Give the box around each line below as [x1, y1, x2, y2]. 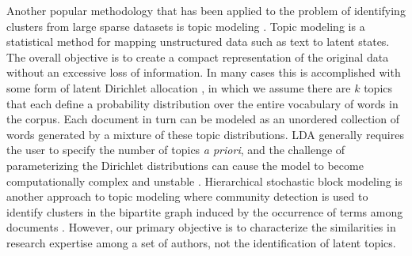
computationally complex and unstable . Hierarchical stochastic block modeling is [6, 172, 402, 189]
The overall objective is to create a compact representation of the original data [6, 48, 389, 65]
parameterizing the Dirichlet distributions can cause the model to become [6, 156, 364, 173]
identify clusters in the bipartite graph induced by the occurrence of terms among [6, 203, 403, 220]
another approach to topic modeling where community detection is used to [6, 188, 368, 205]
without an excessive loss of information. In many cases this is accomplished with [6, 64, 401, 81]
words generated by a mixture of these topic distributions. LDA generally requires [6, 126, 404, 142]
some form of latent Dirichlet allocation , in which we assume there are [6, 79, 351, 96]
